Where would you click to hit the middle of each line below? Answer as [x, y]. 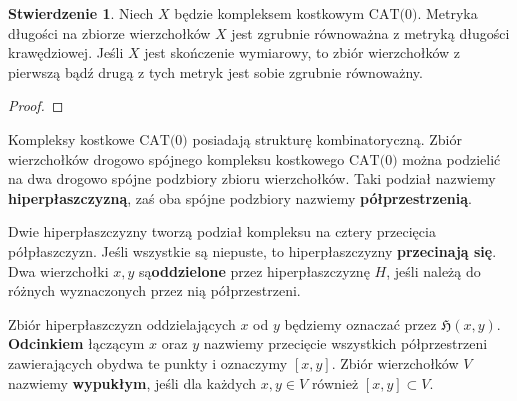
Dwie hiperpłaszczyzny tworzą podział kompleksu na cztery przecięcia [222, 231]
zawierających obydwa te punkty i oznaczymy [148, 362]
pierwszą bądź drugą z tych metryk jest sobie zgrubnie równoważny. [215, 71]
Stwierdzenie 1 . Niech [81, 13]
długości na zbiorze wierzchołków [109, 32]
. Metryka [447, 13]
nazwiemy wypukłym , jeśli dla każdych [132, 382]
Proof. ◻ [36, 105]
